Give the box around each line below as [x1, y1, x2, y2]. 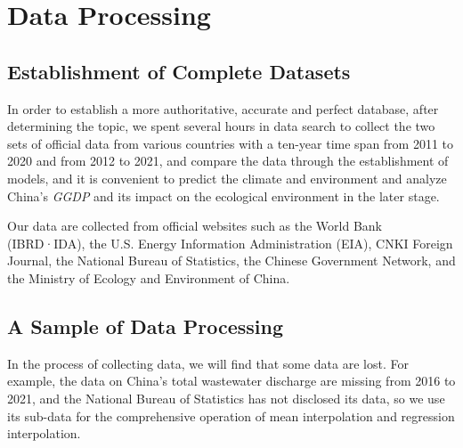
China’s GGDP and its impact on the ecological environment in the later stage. [7, 186, 440, 205]
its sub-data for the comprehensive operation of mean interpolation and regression [7, 406, 455, 425]
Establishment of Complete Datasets [7, 57, 351, 85]
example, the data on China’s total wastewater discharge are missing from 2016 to [7, 371, 456, 390]
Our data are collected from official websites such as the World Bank [7, 216, 383, 235]
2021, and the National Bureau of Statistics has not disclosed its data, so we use [7, 388, 445, 407]
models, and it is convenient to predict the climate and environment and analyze [7, 168, 447, 187]
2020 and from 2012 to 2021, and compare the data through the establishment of [7, 151, 449, 170]
